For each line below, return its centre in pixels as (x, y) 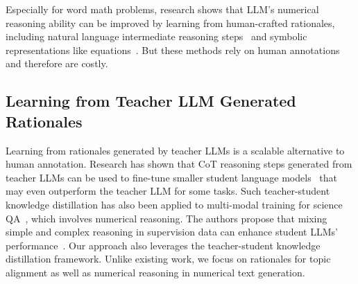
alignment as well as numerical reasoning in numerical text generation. (155, 272)
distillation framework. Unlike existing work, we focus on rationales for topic (168, 259)
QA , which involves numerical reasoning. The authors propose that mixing (167, 218)
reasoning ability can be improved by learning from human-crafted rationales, (170, 23)
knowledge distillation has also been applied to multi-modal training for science (174, 204)
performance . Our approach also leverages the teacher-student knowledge (163, 245)
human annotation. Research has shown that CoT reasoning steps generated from (179, 164)
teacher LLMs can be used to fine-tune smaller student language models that (171, 177)
